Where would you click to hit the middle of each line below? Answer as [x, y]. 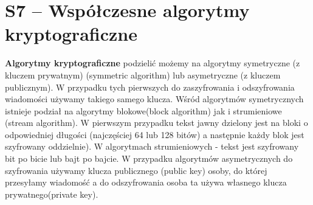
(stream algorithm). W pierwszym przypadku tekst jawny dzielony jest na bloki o [156, 123]
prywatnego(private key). [52, 194]
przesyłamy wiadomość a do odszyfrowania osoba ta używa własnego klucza [146, 182]
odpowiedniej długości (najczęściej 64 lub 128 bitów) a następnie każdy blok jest [155, 134]
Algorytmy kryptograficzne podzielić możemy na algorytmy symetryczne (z [153, 63]
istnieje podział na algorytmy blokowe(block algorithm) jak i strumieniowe [143, 110]
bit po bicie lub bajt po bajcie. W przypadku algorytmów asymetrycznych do [149, 158]
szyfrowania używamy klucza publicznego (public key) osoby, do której [136, 170]
